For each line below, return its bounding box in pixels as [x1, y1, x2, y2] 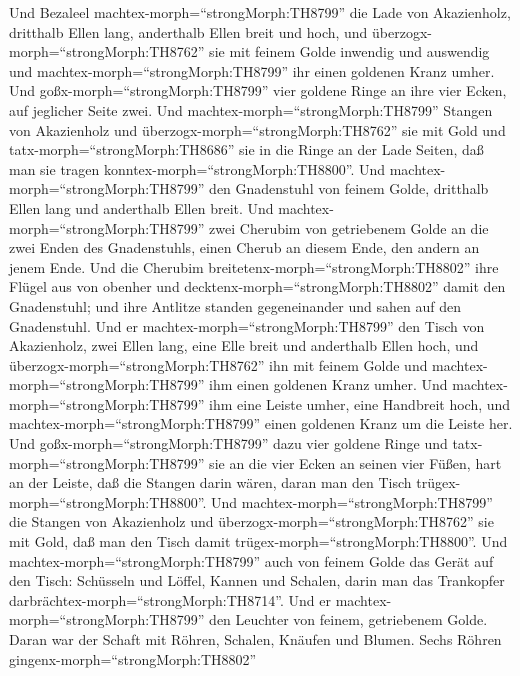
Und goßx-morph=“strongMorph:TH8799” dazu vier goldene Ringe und [9, 433, 448, 454]
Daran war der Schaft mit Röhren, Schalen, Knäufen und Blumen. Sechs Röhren [9, 629, 502, 649]
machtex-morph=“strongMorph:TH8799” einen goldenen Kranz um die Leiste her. [9, 413, 513, 434]
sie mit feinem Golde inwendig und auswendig [209, 41, 490, 62]
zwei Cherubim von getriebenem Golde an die [209, 217, 489, 238]
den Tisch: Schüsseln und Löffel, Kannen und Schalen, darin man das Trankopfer [9, 570, 505, 591]
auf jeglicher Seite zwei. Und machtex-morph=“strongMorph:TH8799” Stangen [9, 99, 493, 120]
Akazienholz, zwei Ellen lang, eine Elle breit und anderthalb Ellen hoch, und [9, 335, 479, 356]
